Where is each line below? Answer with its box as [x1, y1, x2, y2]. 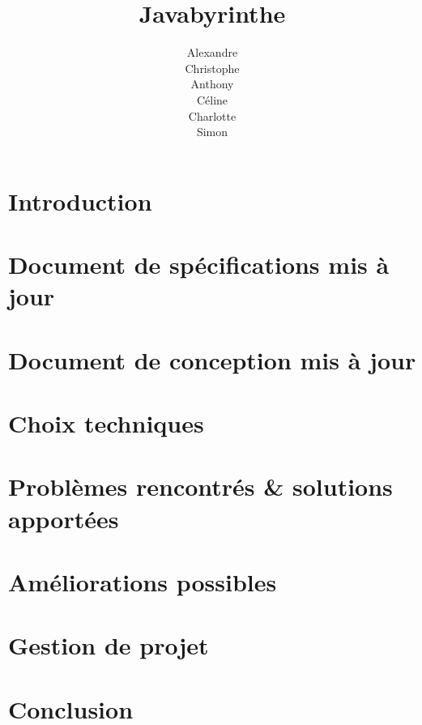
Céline [196, 91, 228, 108]
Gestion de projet [8, 629, 209, 662]
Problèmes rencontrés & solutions [8, 470, 393, 503]
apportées [8, 501, 119, 535]
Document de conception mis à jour [8, 343, 416, 376]
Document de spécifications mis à [8, 248, 390, 281]
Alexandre [186, 44, 238, 61]
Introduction [8, 184, 152, 217]
